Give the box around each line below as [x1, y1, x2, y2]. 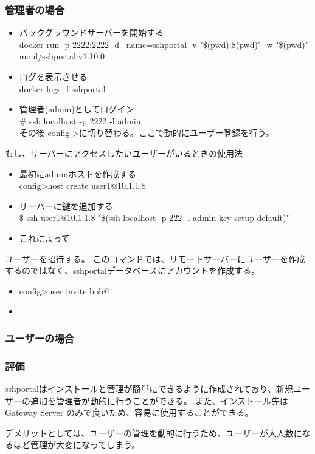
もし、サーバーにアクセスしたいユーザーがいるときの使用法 [5, 146, 243, 159]
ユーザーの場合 [5, 330, 75, 345]
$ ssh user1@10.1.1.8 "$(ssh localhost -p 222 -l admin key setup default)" [19, 211, 289, 224]
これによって [19, 231, 70, 244]
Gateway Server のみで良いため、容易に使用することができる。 [5, 406, 254, 419]
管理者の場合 [5, 2, 65, 17]
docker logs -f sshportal [19, 82, 106, 95]
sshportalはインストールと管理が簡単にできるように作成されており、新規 [5, 382, 293, 395]
